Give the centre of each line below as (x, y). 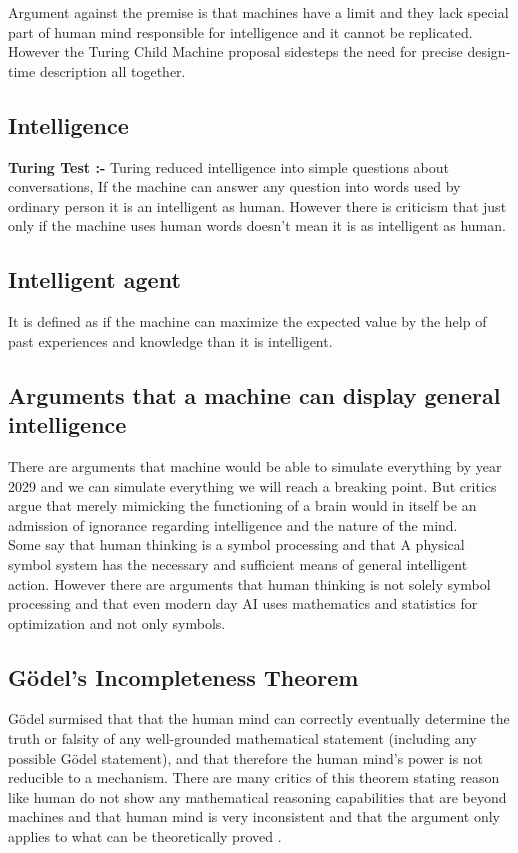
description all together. (112, 70)
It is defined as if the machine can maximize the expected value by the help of (247, 321)
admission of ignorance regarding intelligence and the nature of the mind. (233, 524)
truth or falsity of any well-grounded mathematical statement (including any (242, 738)
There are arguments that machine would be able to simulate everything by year (255, 465)
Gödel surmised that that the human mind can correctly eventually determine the (259, 718)
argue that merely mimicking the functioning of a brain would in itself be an (242, 505)
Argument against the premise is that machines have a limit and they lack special (258, 12)
